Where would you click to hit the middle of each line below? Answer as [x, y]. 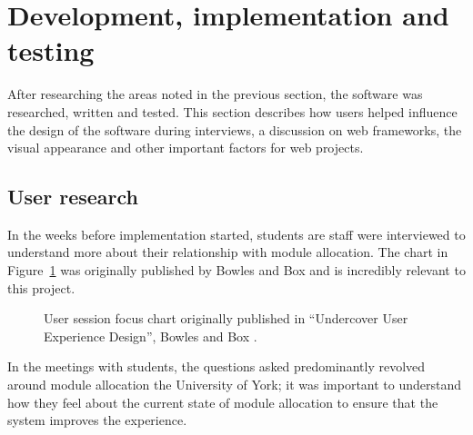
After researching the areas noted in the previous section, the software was [215, 94]
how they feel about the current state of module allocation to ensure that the [223, 402]
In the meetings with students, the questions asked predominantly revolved [216, 366]
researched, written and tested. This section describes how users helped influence [232, 111]
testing [51, 50]
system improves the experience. [97, 420]
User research [73, 197]
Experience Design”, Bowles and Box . [151, 336]
